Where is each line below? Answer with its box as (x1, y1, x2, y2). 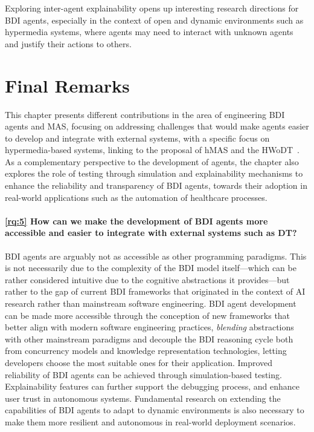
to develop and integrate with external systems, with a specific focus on (5, 131, 270, 144)
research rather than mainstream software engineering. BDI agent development (5, 297, 296, 310)
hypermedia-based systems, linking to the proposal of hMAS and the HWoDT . (5, 143, 300, 156)
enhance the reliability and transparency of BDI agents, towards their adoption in (5, 179, 307, 192)
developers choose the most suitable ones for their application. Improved (5, 356, 273, 368)
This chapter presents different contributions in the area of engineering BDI (5, 108, 285, 120)
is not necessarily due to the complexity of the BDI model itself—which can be (5, 261, 296, 274)
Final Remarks (5, 73, 130, 97)
